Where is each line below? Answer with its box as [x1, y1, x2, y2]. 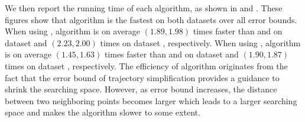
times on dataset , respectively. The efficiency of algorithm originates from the [5, 59, 288, 72]
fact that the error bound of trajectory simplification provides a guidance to [5, 71, 280, 84]
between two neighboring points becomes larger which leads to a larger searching [5, 94, 297, 107]
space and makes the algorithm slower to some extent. [5, 106, 200, 118]
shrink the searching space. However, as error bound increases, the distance [5, 83, 277, 95]
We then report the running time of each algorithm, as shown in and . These [5, 2, 283, 14]
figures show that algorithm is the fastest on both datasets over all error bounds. [5, 13, 297, 25]
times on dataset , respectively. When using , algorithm [100, 36, 301, 49]
